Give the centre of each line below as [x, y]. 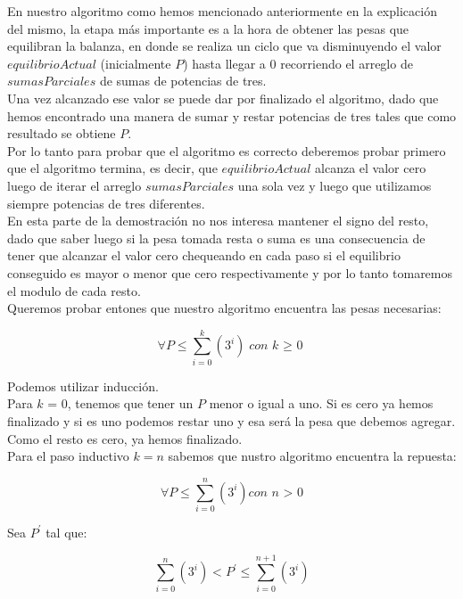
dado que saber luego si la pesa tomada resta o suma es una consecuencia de [216, 238]
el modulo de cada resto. [74, 290]
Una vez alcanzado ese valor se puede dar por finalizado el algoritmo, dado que [223, 98]
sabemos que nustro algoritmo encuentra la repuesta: [312, 456]
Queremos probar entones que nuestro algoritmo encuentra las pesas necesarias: [224, 308]
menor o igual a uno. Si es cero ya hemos [321, 403]
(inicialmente [136, 63]
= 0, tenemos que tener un [120, 403]
